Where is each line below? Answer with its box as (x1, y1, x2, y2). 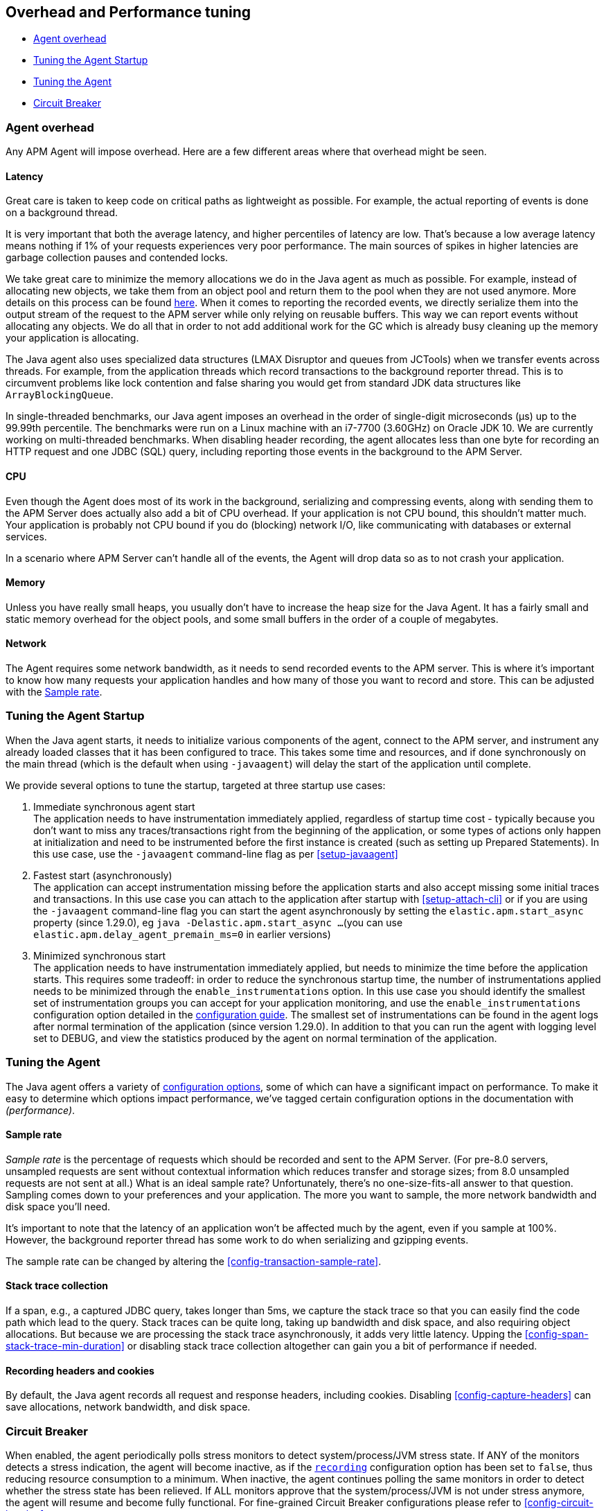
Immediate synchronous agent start (33, 800, 195, 813)
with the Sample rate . (6, 686, 103, 698)
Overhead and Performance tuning (6, 3, 251, 21)
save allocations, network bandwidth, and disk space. (6, 1401, 251, 1413)
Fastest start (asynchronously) (33, 869, 172, 881)
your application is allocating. (6, 332, 139, 344)
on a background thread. (6, 206, 118, 219)
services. (6, 530, 47, 542)
